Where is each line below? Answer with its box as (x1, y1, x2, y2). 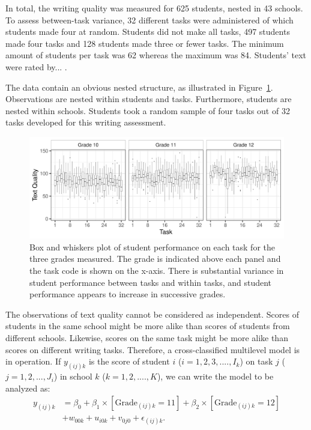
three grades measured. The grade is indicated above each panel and (29, 252, 281, 265)
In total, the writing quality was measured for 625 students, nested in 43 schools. (5, 2, 303, 14)
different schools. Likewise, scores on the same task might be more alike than (5, 332, 288, 344)
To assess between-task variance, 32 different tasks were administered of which (5, 13, 294, 26)
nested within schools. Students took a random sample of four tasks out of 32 (5, 104, 290, 117)
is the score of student (88, 355, 170, 368)
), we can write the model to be (157, 370, 274, 383)
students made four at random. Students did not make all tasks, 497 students (5, 25, 290, 38)
